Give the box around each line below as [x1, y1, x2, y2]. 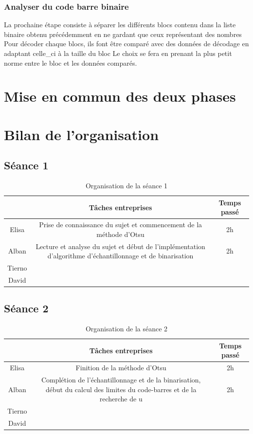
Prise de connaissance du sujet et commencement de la [39, 219, 202, 230]
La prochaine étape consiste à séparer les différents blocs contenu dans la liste [4, 19, 236, 30]
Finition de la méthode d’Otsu [75, 362, 166, 373]
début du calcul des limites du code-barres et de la [45, 384, 197, 394]
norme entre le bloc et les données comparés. [4, 57, 137, 68]
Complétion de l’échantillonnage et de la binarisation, [41, 375, 201, 385]
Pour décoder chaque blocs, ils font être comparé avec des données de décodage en [4, 38, 249, 49]
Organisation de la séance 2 [85, 324, 168, 334]
